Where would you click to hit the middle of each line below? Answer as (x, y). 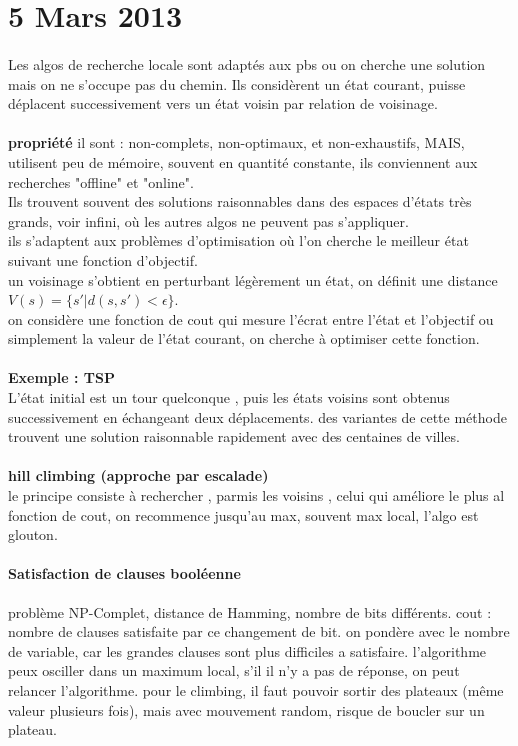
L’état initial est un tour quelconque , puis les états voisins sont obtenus (229, 397)
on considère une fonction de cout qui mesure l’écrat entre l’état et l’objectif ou (251, 318)
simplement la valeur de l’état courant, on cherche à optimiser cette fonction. (244, 338)
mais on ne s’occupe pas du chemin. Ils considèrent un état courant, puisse (237, 83)
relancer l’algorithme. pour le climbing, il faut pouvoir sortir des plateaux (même (256, 689)
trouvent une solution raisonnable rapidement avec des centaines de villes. (234, 436)
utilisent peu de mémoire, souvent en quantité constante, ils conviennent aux (243, 161)
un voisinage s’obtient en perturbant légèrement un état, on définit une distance (253, 279)
